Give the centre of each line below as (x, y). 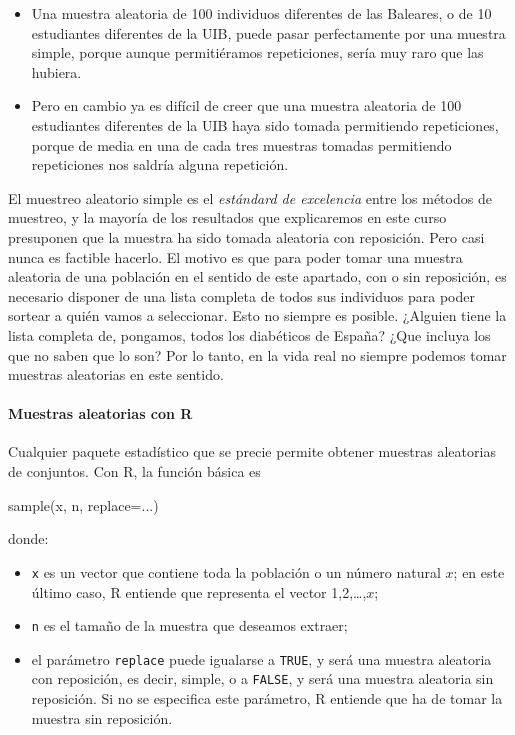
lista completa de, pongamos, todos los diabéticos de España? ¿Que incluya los (249, 334)
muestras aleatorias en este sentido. (116, 374)
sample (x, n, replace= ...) (83, 504)
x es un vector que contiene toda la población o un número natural (236, 571)
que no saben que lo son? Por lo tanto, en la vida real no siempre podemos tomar (257, 354)
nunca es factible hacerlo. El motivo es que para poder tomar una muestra (235, 256)
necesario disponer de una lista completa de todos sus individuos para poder (241, 295)
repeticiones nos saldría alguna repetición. (160, 164)
